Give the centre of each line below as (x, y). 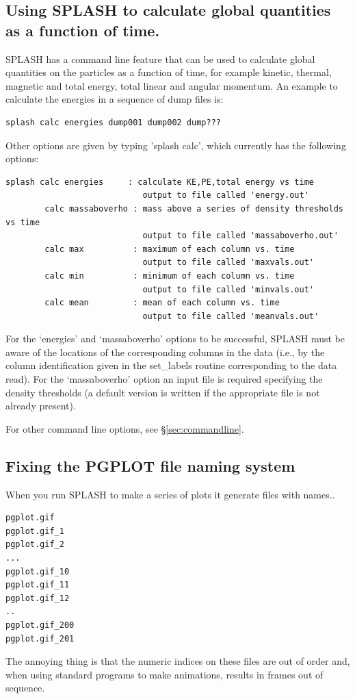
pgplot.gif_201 (40, 638)
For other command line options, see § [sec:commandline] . (125, 428)
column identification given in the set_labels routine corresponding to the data (171, 365)
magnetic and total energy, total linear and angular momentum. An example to (172, 85)
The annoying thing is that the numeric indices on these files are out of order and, (178, 661)
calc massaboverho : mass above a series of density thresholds (194, 208)
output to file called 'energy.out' (226, 195)
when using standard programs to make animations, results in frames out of (165, 674)
